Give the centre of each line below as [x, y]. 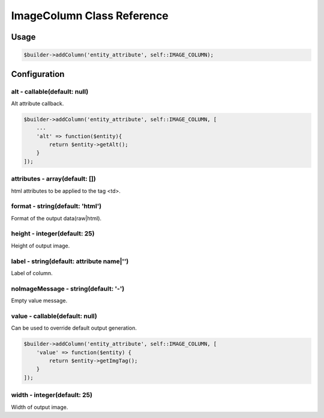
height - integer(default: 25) [53, 234]
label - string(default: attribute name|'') [70, 261]
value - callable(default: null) [54, 316]
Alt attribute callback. [37, 103]
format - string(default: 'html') [56, 206]
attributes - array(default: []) [53, 179]
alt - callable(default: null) [50, 91]
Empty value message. [39, 301]
